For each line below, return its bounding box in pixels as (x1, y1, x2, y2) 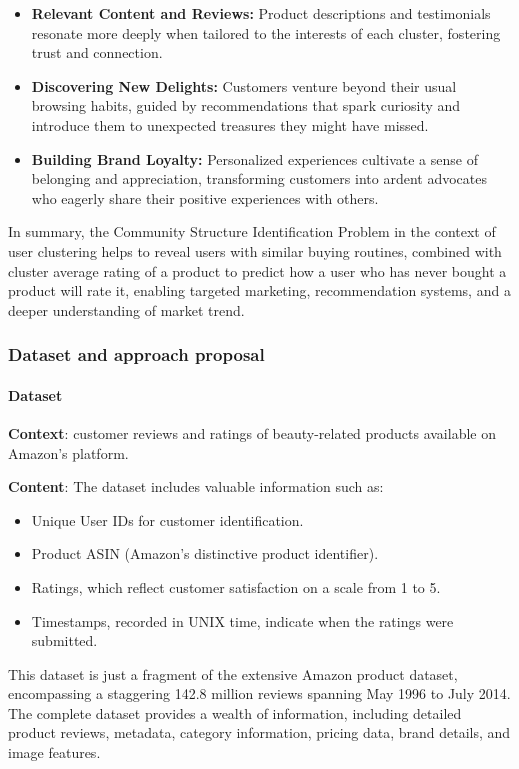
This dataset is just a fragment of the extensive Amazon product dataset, (8, 663, 458, 684)
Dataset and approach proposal (8, 342, 265, 367)
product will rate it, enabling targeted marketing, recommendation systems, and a (8, 280, 511, 301)
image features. (8, 742, 101, 763)
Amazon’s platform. (8, 442, 129, 463)
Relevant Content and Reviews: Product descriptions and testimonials (31, 3, 491, 23)
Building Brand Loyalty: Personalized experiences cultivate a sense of (31, 148, 478, 169)
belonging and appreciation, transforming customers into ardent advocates (31, 168, 487, 189)
